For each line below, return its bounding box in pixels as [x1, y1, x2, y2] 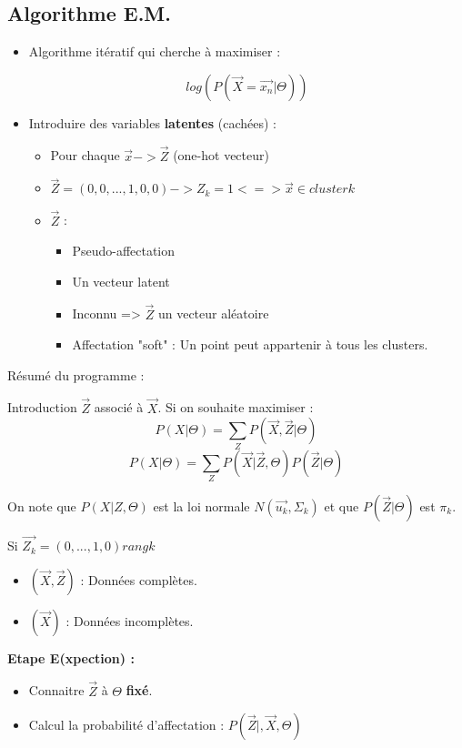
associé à [94, 398, 144, 417]
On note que [7, 496, 76, 515]
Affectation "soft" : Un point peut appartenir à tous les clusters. [72, 335, 428, 354]
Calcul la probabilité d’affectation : [28, 715, 225, 734]
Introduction [7, 398, 77, 417]
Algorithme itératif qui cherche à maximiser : [28, 42, 281, 61]
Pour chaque [50, 146, 120, 165]
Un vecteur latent [72, 271, 170, 290]
